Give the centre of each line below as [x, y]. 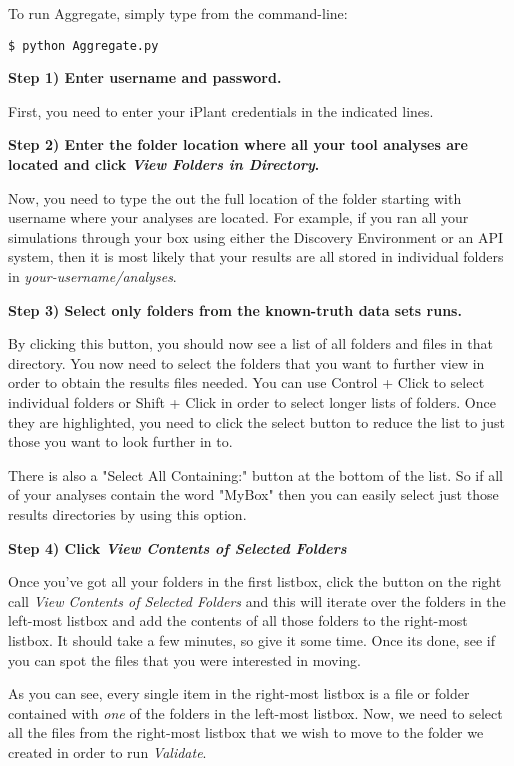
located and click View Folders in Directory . [164, 164]
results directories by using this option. [127, 513]
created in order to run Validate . [107, 751]
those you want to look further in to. [120, 441]
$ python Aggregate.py [83, 45]
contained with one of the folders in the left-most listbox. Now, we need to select [255, 712]
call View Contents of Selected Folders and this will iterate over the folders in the [257, 600]
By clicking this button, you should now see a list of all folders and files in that [250, 343]
